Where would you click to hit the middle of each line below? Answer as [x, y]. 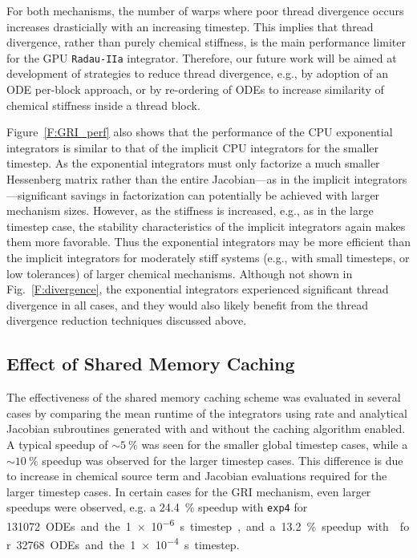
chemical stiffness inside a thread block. [103, 105]
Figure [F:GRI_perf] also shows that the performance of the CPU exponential [200, 132]
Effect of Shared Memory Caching [151, 364]
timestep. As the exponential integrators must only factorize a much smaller [193, 163]
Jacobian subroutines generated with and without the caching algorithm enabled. [206, 429]
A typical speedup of [57, 444]
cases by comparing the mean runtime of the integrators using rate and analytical [207, 412]
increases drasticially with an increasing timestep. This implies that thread [190, 26]
